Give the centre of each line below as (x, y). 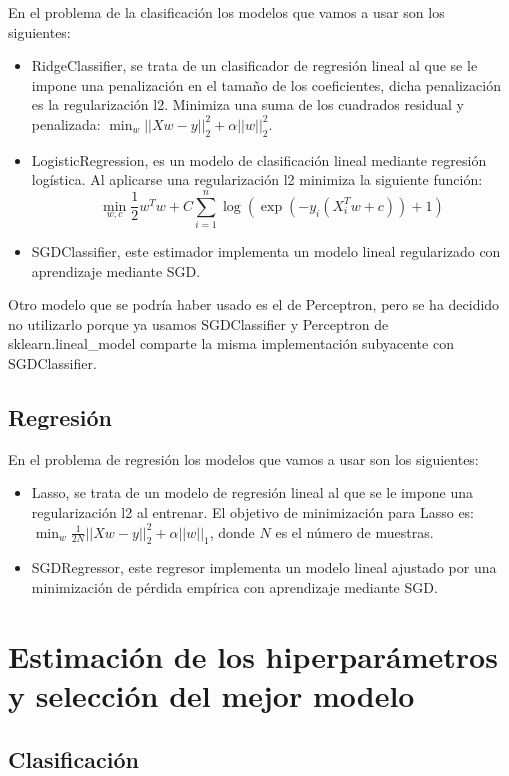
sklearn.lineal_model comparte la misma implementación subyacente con (231, 343)
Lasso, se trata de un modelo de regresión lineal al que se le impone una (252, 492)
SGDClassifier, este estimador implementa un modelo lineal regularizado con (266, 251)
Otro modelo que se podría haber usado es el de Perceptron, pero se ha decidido (254, 304)
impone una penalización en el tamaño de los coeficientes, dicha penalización (266, 84)
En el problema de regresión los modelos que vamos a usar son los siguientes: (243, 458)
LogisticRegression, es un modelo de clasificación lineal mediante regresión (259, 159)
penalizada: (66, 123)
